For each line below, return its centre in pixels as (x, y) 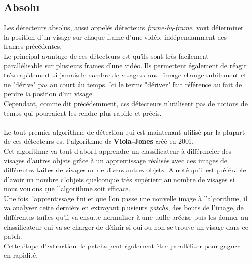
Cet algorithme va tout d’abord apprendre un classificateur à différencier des (118, 150)
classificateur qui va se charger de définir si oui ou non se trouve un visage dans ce (126, 226)
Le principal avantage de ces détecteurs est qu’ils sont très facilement (106, 55)
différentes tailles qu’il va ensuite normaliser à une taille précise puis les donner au (126, 217)
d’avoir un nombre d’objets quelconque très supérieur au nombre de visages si (119, 179)
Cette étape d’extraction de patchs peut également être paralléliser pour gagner (122, 245)
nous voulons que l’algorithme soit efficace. (67, 189)
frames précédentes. (33, 46)
